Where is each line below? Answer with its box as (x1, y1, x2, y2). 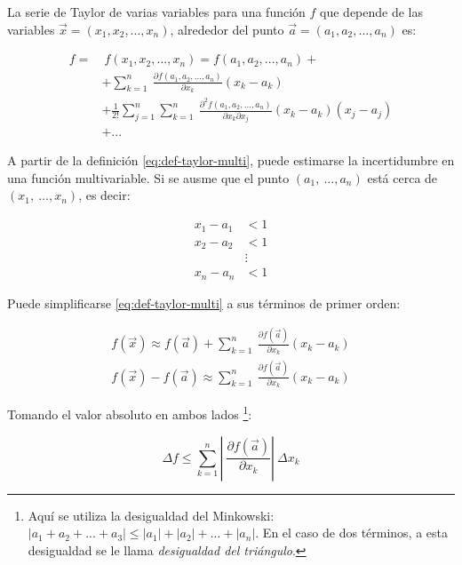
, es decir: (78, 186, 131, 204)
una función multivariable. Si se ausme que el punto (7, 168, 290, 187)
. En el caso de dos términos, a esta (255, 523, 449, 542)
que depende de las (320, 3, 424, 20)
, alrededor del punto (170, 20, 284, 38)
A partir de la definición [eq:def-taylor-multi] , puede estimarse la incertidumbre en (7, 151, 455, 170)
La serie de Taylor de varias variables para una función (7, 3, 306, 20)
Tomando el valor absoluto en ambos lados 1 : (7, 402, 252, 423)
